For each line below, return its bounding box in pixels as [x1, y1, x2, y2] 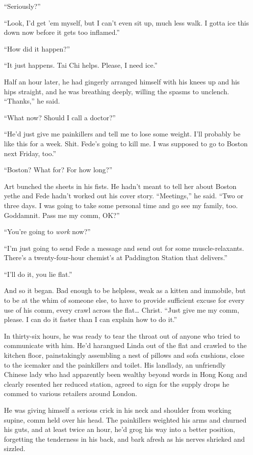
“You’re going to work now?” [4, 226, 91, 237]
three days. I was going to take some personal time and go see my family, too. [4, 200, 238, 210]
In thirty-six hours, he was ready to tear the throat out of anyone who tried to [4, 330, 240, 341]
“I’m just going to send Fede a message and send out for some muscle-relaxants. [4, 242, 244, 253]
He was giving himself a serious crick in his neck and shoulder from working [4, 405, 231, 415]
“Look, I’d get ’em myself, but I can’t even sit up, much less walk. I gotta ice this [4, 17, 249, 27]
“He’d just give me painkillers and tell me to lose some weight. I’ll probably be [4, 129, 241, 139]
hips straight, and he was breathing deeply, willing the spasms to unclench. [4, 86, 229, 96]
